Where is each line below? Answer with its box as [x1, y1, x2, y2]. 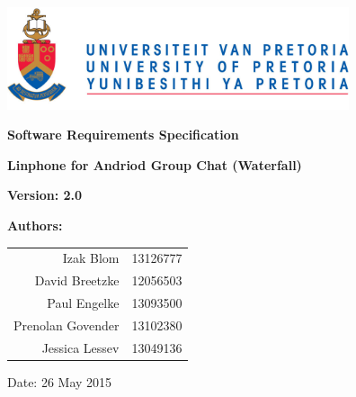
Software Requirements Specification [7, 125, 239, 144]
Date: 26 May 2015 [7, 372, 112, 391]
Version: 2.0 [7, 185, 83, 204]
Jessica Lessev [41, 338, 120, 356]
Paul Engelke [47, 293, 120, 311]
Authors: [7, 215, 63, 234]
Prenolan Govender [13, 315, 120, 334]
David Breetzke [34, 271, 120, 290]
